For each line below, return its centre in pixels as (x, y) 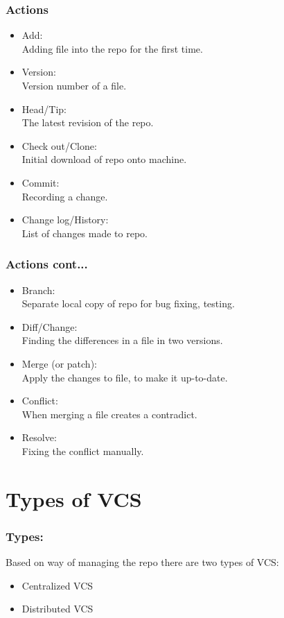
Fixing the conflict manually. (83, 450)
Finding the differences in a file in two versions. (122, 340)
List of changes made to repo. (85, 233)
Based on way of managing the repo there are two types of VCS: (142, 562)
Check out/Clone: (59, 145)
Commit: (41, 182)
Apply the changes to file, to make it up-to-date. (125, 377)
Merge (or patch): (59, 363)
